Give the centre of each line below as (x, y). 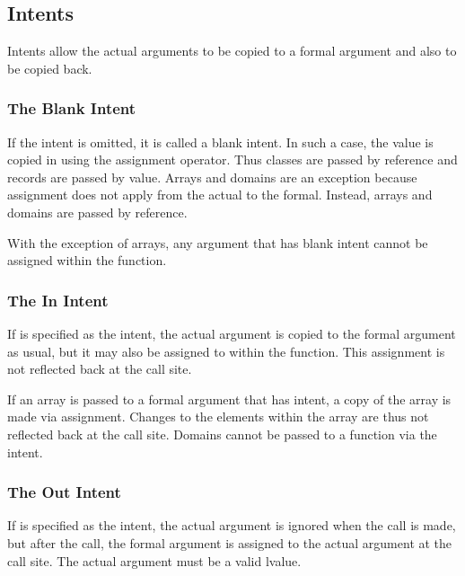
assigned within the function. (87, 260)
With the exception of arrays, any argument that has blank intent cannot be (218, 242)
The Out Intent (64, 492)
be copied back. (50, 68)
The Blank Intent (72, 108)
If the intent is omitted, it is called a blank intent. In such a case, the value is (220, 142)
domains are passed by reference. (97, 212)
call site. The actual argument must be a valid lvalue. (154, 560)
